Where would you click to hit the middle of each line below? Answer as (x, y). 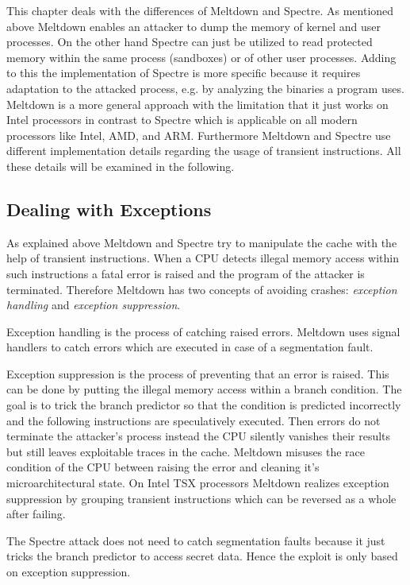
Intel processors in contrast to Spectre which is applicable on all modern (182, 120)
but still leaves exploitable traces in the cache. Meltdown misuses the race (186, 451)
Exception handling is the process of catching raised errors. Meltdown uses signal (203, 331)
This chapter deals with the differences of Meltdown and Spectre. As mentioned (200, 10)
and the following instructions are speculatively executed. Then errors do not (194, 420)
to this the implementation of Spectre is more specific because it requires (184, 73)
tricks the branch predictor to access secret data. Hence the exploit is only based (202, 556)
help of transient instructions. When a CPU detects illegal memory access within (203, 258)
